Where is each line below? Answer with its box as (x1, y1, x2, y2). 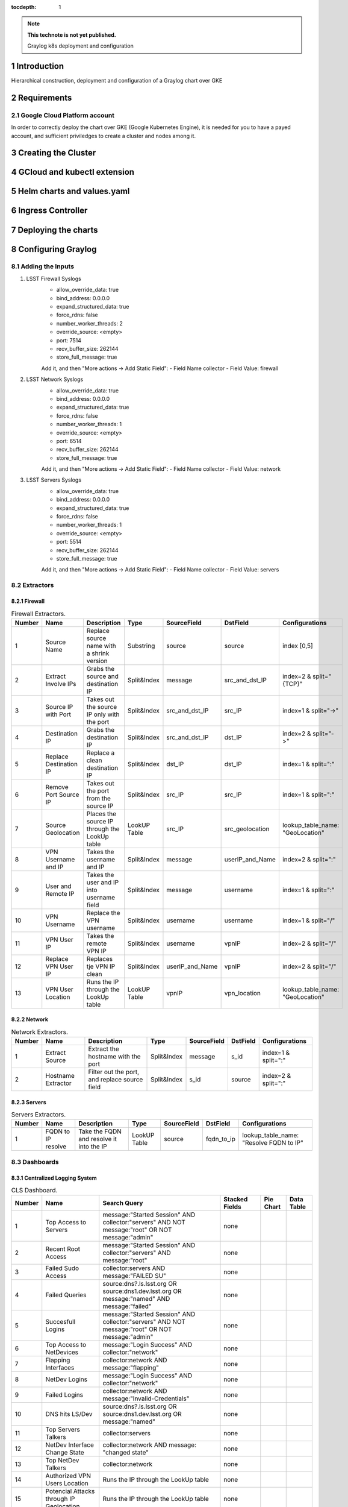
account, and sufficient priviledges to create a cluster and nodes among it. (11, 132, 196, 139)
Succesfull (45, 1318, 76, 1326)
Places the (86, 810, 117, 818)
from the (86, 794, 111, 802)
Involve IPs (45, 679, 76, 688)
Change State (45, 1449, 84, 1457)
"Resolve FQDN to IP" (241, 1139, 304, 1147)
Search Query (102, 1199, 143, 1207)
